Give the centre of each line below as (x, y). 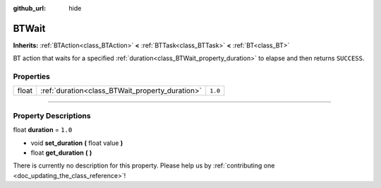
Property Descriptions (52, 115)
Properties (32, 76)
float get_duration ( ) (61, 153)
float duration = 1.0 (43, 130)
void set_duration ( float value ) (77, 143)
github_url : (29, 8)
